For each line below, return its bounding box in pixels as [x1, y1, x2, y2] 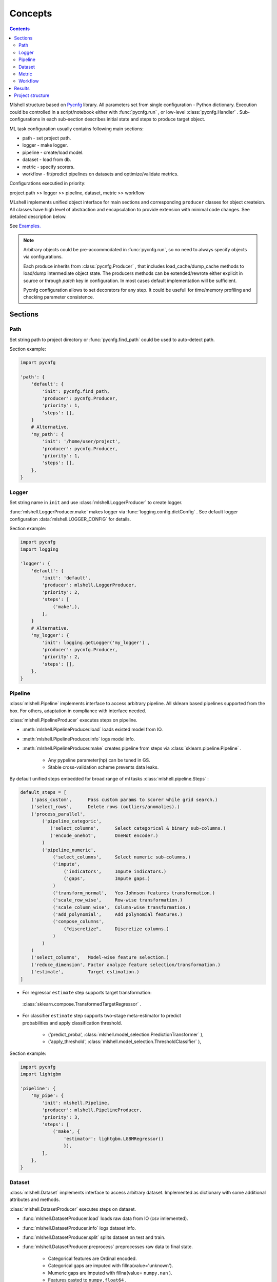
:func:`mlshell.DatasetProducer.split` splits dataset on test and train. [22, 1234, 166, 1240]
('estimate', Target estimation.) [31, 969, 140, 975]
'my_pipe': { [31, 1093, 64, 1098]
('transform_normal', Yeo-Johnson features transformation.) [52, 890, 215, 896]
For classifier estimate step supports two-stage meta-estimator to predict [22, 1013, 182, 1019]
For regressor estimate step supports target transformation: [22, 989, 152, 995]
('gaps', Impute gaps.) [63, 876, 151, 882]
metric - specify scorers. [22, 164, 75, 170]
